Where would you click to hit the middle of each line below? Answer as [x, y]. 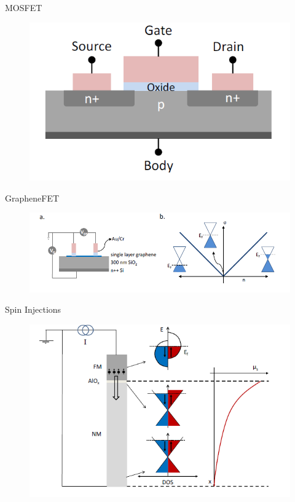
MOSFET [24, 7]
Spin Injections [33, 309]
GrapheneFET [32, 198]
